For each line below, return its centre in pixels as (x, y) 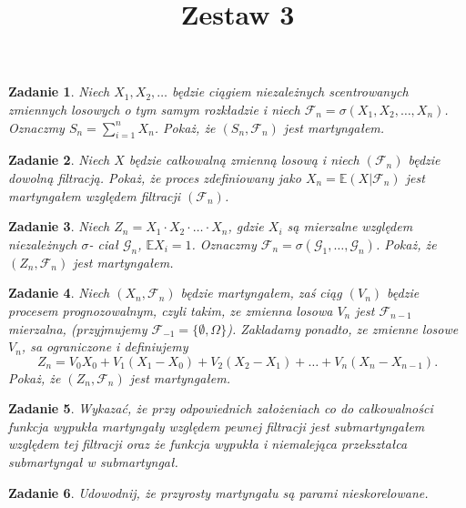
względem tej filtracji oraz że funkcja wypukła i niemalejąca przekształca (208, 444)
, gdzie (246, 226)
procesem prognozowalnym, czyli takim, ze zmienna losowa (171, 310)
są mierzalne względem (350, 226)
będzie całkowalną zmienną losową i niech (244, 160)
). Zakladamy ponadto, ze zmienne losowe (343, 328)
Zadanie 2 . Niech (59, 160)
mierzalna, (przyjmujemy (78, 328)
